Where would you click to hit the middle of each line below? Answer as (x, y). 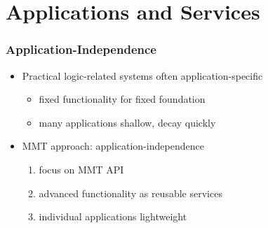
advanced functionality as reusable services (130, 193)
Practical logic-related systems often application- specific (142, 75)
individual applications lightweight (113, 216)
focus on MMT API (81, 169)
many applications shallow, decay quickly (127, 122)
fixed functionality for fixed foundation (122, 99)
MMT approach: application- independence (113, 146)
